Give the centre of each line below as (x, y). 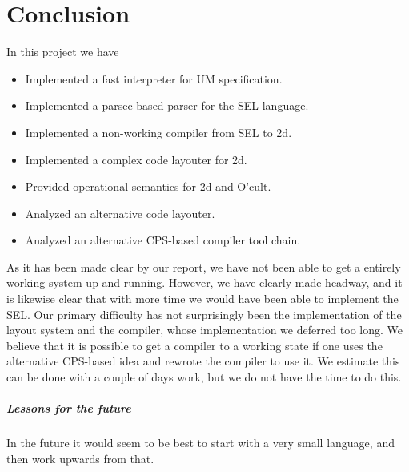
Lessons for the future (69, 408)
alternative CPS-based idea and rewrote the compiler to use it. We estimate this (203, 361)
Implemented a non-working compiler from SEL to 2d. (158, 132)
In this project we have (63, 52)
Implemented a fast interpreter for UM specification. (154, 78)
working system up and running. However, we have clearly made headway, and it (204, 282)
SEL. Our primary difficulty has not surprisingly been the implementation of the (204, 314)
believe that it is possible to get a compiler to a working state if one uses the (194, 345)
